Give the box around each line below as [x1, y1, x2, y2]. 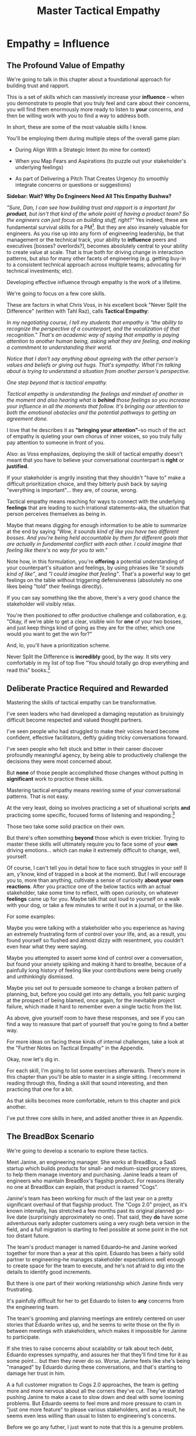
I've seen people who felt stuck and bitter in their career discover [6, 746, 164, 753]
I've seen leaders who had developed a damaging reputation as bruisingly [6, 710, 184, 717]
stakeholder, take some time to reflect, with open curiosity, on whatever [6, 889, 179, 896]
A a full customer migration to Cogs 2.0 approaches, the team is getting [6, 1381, 178, 1388]
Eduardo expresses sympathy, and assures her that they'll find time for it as [6, 1351, 188, 1358]
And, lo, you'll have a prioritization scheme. [6, 641, 110, 648]
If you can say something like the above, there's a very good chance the [6, 594, 180, 601]
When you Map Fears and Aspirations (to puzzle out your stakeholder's [15, 158, 187, 165]
